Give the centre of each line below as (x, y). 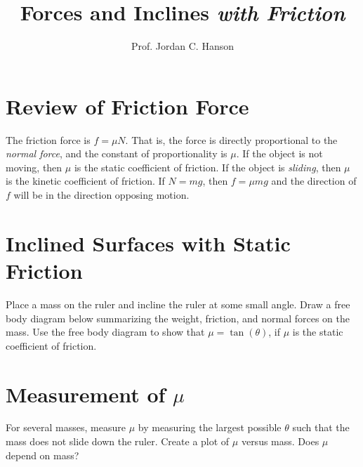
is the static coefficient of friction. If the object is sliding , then (207, 167)
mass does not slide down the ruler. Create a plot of (118, 441)
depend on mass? (42, 455)
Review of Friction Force (127, 106)
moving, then (34, 167)
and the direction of (314, 181)
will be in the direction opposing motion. (101, 195)
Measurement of (86, 394)
